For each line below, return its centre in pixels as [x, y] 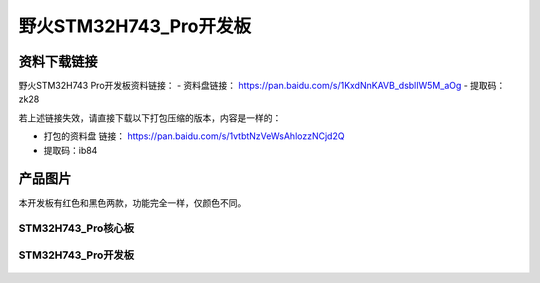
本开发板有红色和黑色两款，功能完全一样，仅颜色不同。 [132, 202]
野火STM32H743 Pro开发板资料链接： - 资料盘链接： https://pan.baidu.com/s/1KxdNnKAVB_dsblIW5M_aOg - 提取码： [262, 86]
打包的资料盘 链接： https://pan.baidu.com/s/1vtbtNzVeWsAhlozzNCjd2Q [194, 136]
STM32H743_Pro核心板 [76, 228]
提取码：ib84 [70, 150]
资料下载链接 [58, 61]
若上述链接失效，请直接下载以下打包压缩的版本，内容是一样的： [150, 117]
